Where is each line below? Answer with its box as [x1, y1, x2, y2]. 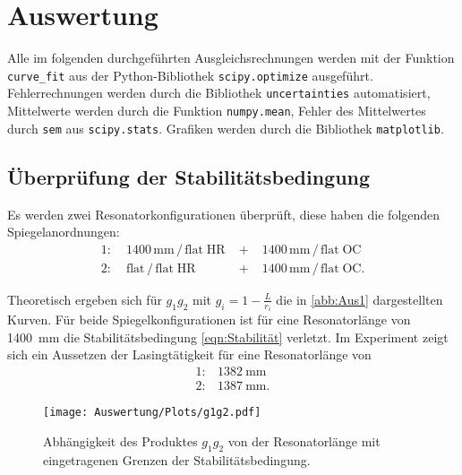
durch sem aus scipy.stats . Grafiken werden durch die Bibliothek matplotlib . [7, 118, 444, 137]
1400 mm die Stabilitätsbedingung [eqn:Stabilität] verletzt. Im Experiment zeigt [7, 327, 449, 346]
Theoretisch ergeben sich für [7, 289, 162, 308]
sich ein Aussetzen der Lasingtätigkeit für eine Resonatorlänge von [7, 345, 372, 364]
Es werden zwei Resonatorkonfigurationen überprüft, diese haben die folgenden [7, 204, 441, 223]
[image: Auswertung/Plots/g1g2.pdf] [43, 406, 261, 419]
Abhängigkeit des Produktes [43, 431, 198, 450]
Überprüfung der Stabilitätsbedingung [7, 162, 371, 190]
